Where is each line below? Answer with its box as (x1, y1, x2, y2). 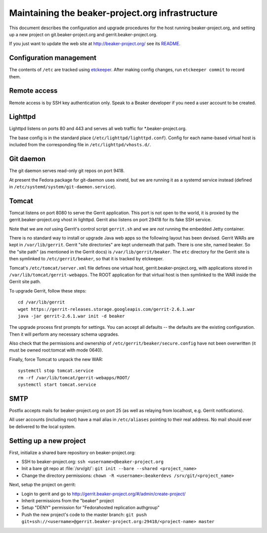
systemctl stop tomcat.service (18, 368, 94, 374)
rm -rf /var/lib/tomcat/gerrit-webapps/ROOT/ (18, 375, 131, 380)
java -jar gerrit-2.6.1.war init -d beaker (18, 313, 125, 319)
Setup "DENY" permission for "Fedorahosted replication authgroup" (21, 505, 160, 511)
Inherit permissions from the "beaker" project (21, 497, 114, 503)
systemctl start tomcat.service (18, 382, 96, 388)
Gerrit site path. (9, 279, 42, 285)
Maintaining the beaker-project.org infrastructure (9, 7, 218, 18)
